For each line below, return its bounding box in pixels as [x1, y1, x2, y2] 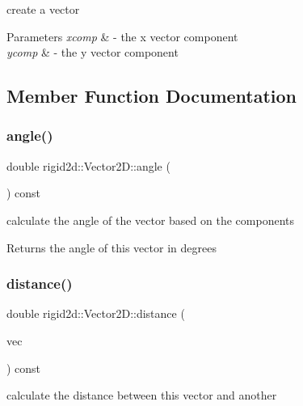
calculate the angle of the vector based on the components [6, 211, 294, 228]
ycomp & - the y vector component [6, 44, 179, 61]
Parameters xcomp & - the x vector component [6, 27, 238, 44]
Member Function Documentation [6, 83, 297, 108]
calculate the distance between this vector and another [6, 387, 277, 404]
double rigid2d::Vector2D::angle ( [6, 157, 170, 174]
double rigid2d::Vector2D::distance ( [6, 305, 185, 322]
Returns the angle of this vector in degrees [6, 239, 217, 256]
